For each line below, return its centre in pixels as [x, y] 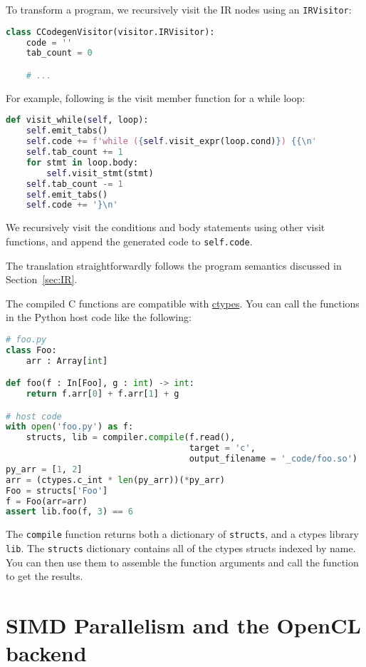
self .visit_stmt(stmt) [100, 173]
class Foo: [31, 350]
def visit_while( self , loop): [77, 120]
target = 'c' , [222, 448]
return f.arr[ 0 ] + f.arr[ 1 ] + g [103, 394]
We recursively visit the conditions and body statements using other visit [166, 227]
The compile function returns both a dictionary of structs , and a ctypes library [182, 534]
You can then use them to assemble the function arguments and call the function [182, 562]
